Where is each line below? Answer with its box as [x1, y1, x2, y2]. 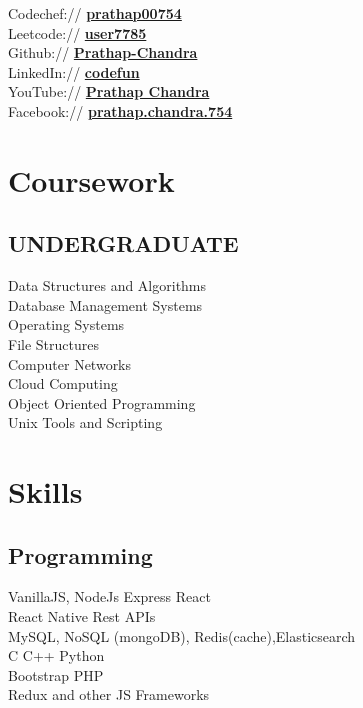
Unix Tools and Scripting [8, 412, 163, 433]
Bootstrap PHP [8, 664, 104, 685]
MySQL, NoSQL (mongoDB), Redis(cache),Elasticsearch [8, 625, 356, 646]
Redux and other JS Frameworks [8, 684, 210, 705]
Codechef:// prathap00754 [8, 3, 182, 23]
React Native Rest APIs [8, 606, 156, 627]
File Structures [8, 333, 99, 354]
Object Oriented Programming [8, 392, 196, 413]
